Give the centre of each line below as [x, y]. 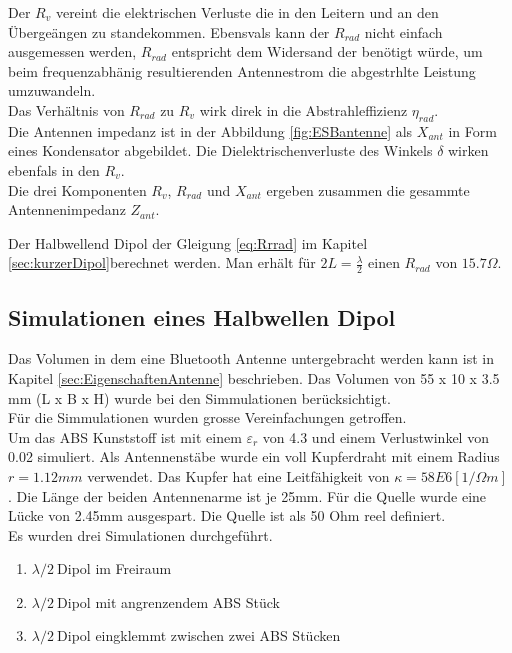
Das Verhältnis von [66, 109]
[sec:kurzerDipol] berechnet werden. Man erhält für [162, 262]
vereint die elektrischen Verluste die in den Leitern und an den [247, 12]
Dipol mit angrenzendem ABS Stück [168, 601]
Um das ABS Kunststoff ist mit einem [125, 436]
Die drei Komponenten [77, 189]
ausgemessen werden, [72, 51]
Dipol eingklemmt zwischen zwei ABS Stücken [199, 635]
